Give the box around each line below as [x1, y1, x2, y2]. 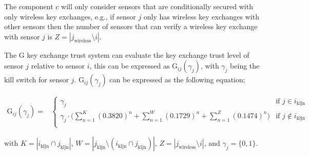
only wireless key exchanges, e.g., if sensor [4, 11, 136, 21]
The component [4, 1, 53, 11]
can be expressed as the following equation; [109, 74, 245, 85]
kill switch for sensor [4, 74, 69, 85]
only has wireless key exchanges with [143, 11, 259, 21]
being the [230, 60, 260, 71]
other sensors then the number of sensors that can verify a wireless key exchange [4, 21, 258, 32]
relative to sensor [31, 60, 85, 71]
